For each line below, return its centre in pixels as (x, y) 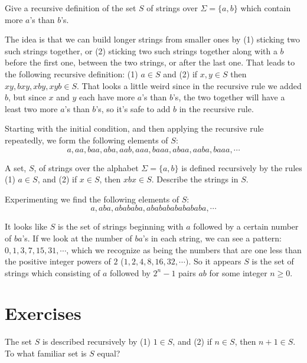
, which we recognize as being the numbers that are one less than (184, 249)
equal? (109, 353)
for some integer (238, 272)
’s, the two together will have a (229, 97)
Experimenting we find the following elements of (92, 199)
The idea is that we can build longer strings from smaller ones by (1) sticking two (152, 39)
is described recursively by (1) (96, 341)
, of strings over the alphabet (86, 167)
